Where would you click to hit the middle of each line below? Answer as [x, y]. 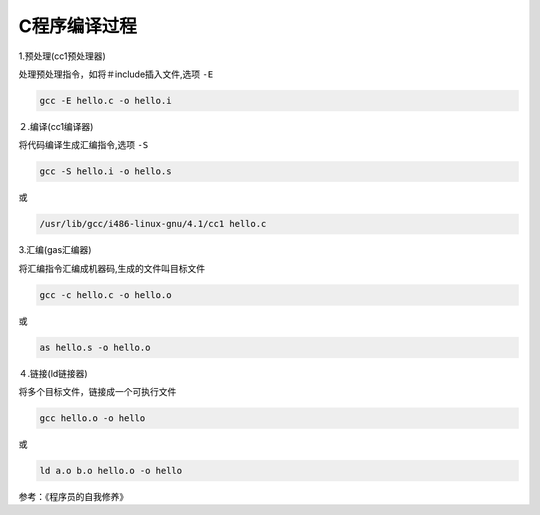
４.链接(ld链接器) [53, 373]
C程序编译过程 [77, 26]
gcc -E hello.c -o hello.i [105, 100]
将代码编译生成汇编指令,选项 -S [83, 145]
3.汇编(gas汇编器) [55, 250]
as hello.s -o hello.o [95, 347]
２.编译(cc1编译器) [56, 126]
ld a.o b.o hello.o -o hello [111, 470]
